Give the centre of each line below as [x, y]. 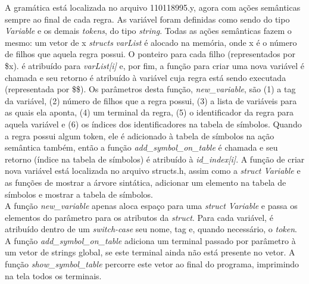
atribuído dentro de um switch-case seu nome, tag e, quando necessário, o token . [151, 229]
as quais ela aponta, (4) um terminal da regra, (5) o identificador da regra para [149, 112]
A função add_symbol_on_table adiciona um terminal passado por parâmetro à [150, 240]
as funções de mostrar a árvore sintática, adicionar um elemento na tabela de [146, 182]
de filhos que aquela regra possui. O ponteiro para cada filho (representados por [150, 54]
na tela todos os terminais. [53, 275]
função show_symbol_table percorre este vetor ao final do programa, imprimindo [152, 264]
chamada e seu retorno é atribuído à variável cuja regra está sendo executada [146, 77]
